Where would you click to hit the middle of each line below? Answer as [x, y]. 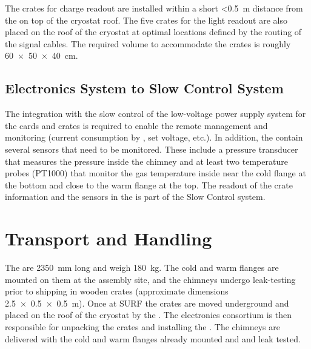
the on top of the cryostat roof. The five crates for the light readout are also [146, 20]
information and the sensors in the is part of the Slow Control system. [135, 197]
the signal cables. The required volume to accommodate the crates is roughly [148, 43]
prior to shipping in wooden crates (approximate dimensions [117, 291]
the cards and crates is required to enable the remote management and [136, 125]
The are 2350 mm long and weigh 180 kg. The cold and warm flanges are [142, 268]
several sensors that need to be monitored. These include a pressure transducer [152, 149]
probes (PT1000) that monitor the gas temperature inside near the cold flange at [155, 173]
